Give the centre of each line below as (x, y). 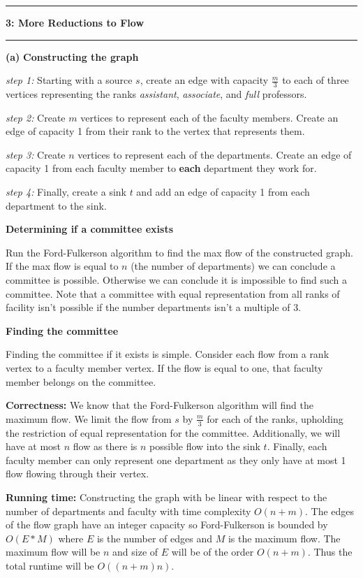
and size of (135, 552)
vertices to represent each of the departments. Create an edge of (215, 154)
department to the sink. (56, 205)
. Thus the (330, 552)
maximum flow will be (53, 552)
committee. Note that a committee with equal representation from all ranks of (173, 293)
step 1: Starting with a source (69, 80)
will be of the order (213, 552)
